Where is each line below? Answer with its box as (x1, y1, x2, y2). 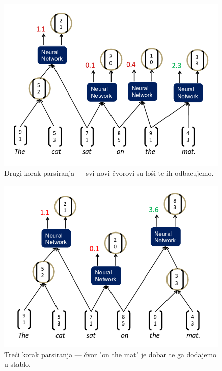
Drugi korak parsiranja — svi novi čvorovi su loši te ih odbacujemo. (4, 167, 214, 178)
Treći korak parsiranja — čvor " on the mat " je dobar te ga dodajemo (4, 349, 217, 359)
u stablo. (4, 359, 31, 369)
